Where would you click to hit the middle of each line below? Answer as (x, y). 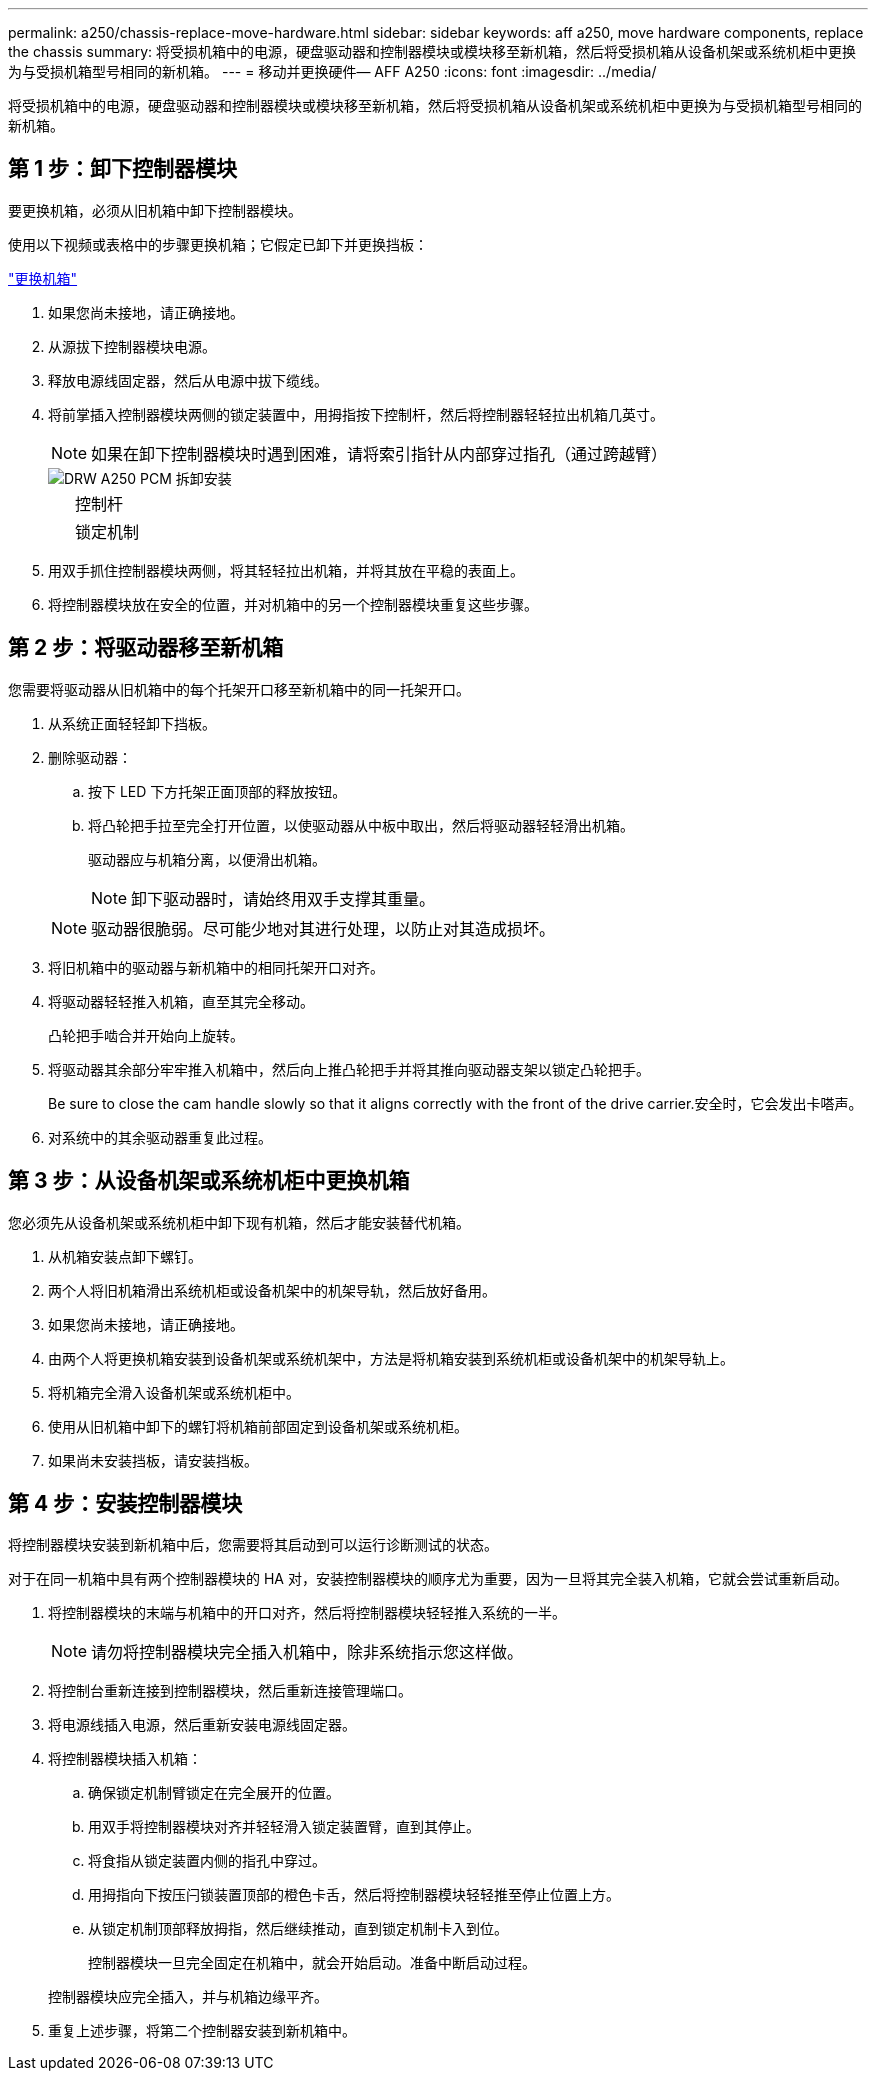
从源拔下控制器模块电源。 (132, 346)
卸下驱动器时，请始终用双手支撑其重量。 (283, 898)
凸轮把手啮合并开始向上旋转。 (146, 1035)
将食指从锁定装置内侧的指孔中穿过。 (207, 1861)
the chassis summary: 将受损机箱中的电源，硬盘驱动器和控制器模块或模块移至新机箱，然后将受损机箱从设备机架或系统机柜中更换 (432, 51)
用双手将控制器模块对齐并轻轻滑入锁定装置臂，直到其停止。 (284, 1827)
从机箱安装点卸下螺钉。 (125, 1256)
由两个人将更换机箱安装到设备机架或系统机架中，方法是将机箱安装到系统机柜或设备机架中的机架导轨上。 (391, 1358)
